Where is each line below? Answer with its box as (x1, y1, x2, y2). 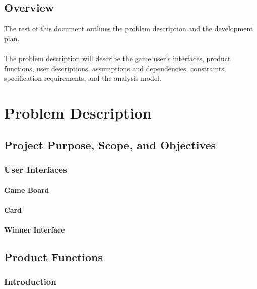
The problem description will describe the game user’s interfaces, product (4, 52, 231, 63)
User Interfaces (4, 163, 67, 176)
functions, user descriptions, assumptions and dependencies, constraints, (4, 63, 226, 73)
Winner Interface (4, 224, 65, 235)
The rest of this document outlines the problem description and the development (4, 23, 253, 34)
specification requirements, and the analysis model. (4, 73, 161, 83)
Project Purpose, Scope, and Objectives (4, 137, 216, 152)
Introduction (4, 275, 56, 288)
